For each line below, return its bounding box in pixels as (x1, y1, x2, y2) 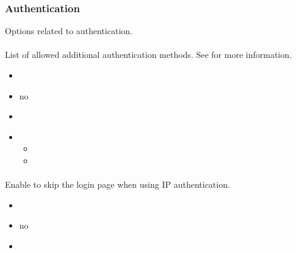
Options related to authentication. (5, 24, 132, 37)
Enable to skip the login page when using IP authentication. (5, 178, 230, 191)
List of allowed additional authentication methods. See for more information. (5, 48, 292, 61)
